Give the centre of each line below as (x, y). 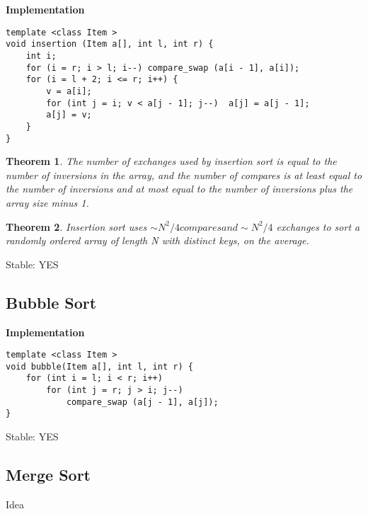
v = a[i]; (69, 91)
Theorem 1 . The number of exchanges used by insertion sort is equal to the (171, 161)
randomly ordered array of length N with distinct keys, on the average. (157, 240)
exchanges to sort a (318, 226)
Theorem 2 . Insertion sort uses (76, 226)
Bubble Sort (51, 302)
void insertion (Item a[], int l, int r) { (110, 44)
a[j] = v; (69, 115)
